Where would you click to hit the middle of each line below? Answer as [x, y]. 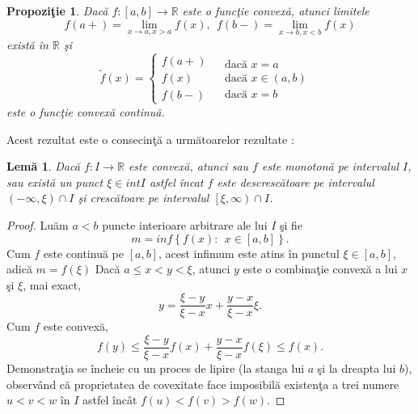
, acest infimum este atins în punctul [249, 253]
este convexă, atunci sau [188, 166]
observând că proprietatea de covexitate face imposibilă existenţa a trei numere [203, 384]
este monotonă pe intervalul [330, 166]
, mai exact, [52, 284]
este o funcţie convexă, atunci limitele [276, 11]
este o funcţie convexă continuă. [86, 111]
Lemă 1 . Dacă [43, 166]
